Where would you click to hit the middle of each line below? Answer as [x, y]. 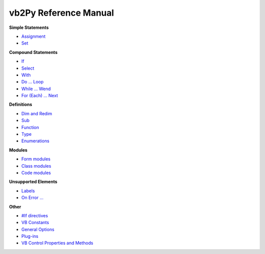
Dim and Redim [37, 113]
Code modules [36, 173]
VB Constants [35, 223]
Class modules [36, 166]
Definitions [21, 104]
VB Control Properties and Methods [57, 243]
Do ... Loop [32, 82]
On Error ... [32, 198]
